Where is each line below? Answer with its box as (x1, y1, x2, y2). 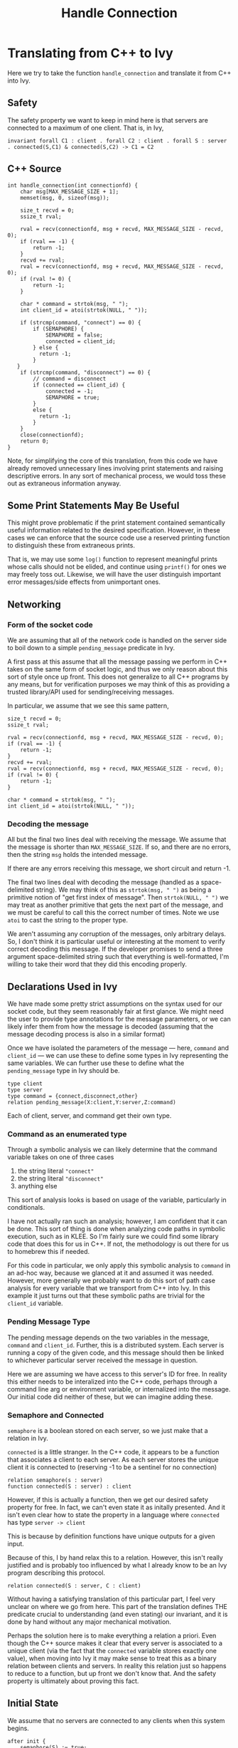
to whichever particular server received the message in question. (7, 1356, 198, 1364)
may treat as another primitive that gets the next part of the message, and (7, 900, 224, 910)
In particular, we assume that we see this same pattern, (7, 701, 169, 710)
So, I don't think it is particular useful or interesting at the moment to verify (7, 937, 225, 946)
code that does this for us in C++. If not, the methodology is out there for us (7, 1240, 229, 1248)
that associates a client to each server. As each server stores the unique (7, 1456, 219, 1464)
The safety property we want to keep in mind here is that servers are (7, 115, 208, 124)
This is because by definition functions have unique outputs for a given (7, 1532, 215, 1541)
